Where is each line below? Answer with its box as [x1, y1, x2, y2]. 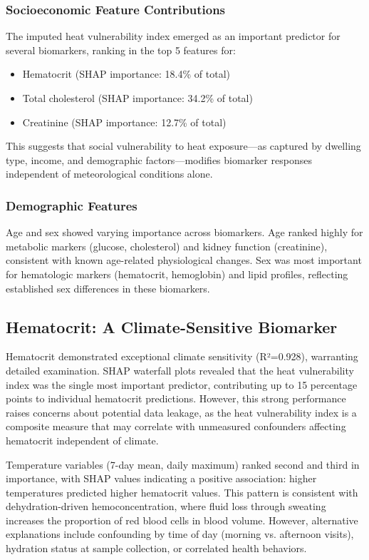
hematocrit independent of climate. [6, 432, 159, 447]
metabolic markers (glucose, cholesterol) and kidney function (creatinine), [6, 238, 328, 253]
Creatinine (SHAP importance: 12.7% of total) [22, 114, 227, 129]
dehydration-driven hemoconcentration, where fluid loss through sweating [6, 499, 326, 514]
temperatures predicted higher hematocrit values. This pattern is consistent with [6, 484, 358, 499]
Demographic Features [6, 196, 137, 214]
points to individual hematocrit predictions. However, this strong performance [6, 391, 346, 406]
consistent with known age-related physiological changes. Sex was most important [6, 253, 362, 268]
